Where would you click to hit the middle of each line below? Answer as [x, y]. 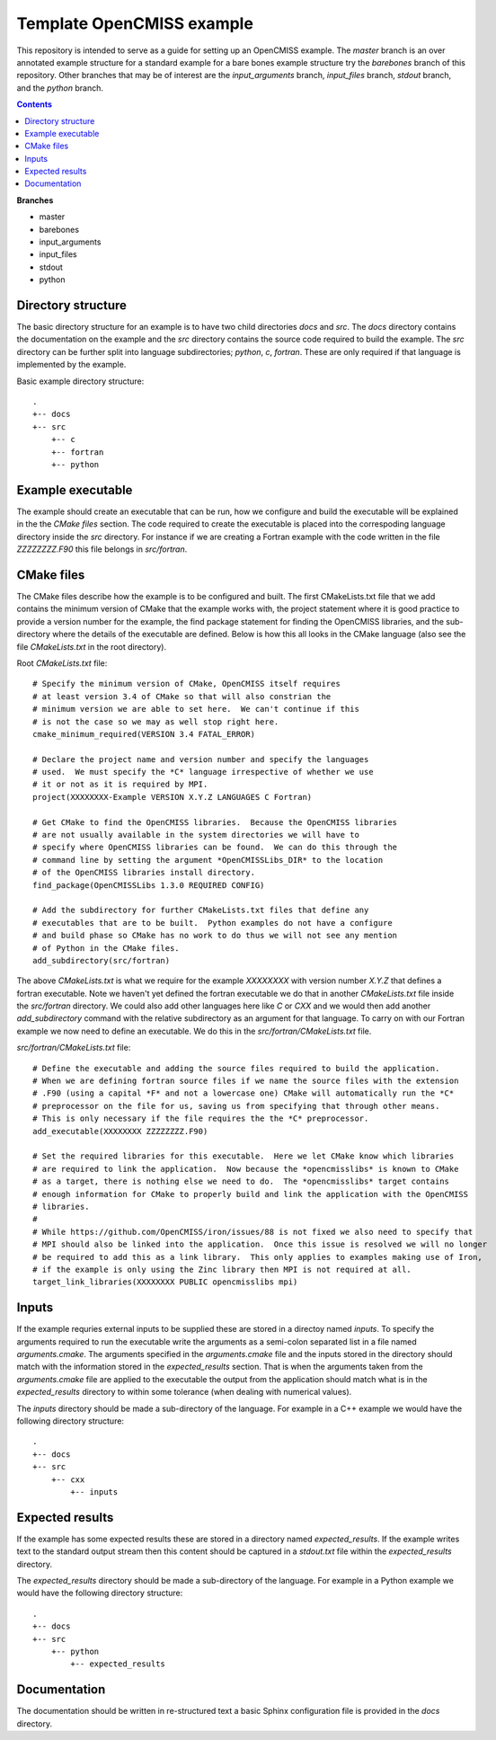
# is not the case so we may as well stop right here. [156, 722]
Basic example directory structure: [80, 381]
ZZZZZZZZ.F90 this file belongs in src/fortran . [102, 549]
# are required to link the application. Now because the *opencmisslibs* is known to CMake [246, 1169]
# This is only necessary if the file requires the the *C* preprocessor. [201, 1119]
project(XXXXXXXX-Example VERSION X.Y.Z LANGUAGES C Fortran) [173, 797]
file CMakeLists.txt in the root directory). [91, 646]
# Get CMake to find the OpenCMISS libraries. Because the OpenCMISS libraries [215, 822]
